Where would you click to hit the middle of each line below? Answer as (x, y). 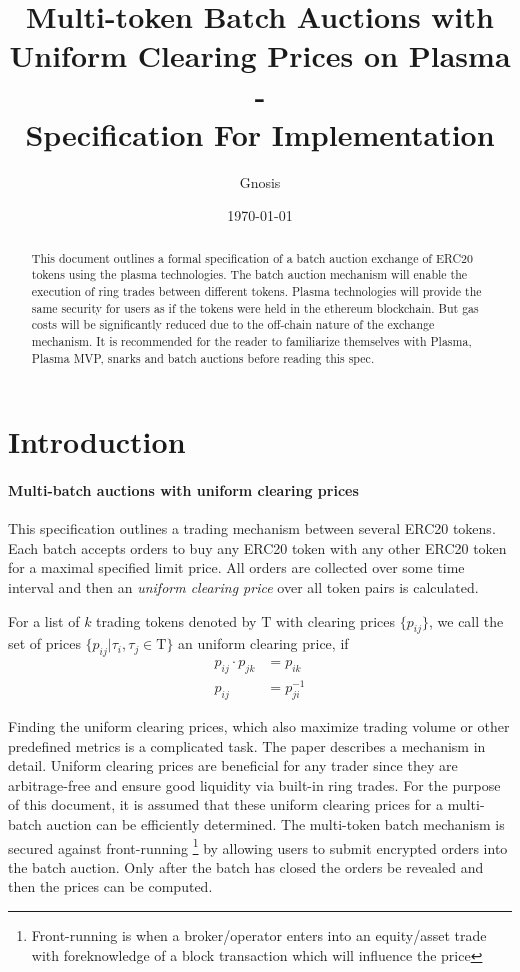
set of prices (44, 643)
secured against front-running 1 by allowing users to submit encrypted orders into (258, 846)
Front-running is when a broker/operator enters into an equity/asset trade (259, 934)
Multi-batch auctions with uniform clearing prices (183, 490)
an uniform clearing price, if (263, 643)
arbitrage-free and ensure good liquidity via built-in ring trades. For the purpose (254, 784)
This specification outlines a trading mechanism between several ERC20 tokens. (252, 528)
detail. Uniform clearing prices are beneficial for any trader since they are (233, 765)
